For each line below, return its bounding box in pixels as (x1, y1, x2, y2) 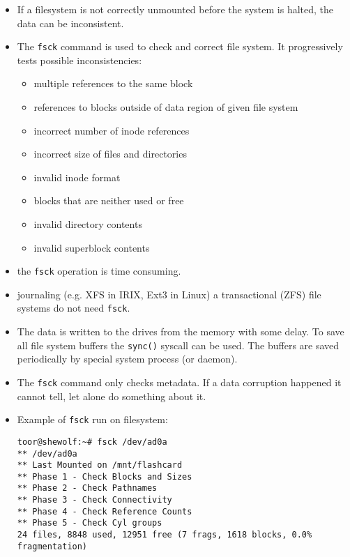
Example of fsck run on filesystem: (17, 412, 168, 427)
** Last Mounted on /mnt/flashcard (17, 460, 183, 471)
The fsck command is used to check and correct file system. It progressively (17, 39, 343, 54)
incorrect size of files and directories (33, 146, 187, 161)
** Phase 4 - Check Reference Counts (17, 506, 192, 517)
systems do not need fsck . (17, 300, 130, 315)
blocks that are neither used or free (33, 193, 184, 208)
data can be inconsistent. (17, 15, 124, 30)
